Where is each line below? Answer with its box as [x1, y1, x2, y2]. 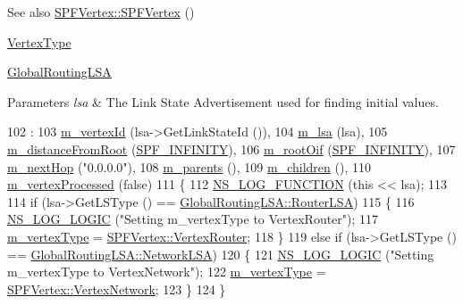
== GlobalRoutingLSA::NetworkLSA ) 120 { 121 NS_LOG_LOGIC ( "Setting [7, 244, 434, 263]
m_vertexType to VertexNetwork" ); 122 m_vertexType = [7, 262, 326, 281]
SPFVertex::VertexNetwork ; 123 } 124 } [7, 279, 226, 298]
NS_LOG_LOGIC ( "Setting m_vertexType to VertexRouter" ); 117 [7, 210, 379, 228]
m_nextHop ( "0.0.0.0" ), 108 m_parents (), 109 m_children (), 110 [7, 157, 371, 176]
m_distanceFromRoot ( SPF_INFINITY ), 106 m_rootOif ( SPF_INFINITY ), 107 [7, 139, 456, 158]
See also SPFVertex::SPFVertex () [7, 3, 195, 21]
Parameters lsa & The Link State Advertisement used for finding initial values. [7, 92, 439, 111]
